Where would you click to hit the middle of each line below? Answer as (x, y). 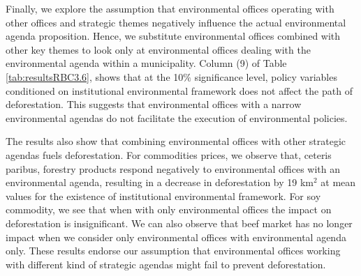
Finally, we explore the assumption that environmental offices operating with (170, 8)
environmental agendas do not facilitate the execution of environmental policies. (177, 117)
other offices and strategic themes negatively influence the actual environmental (176, 22)
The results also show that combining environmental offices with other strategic (176, 141)
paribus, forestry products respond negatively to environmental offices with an (173, 168)
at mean (338, 182)
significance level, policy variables (266, 76)
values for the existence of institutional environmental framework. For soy (163, 195)
